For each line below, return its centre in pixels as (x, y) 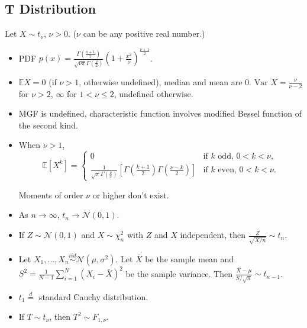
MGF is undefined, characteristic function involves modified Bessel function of (160, 113)
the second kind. (48, 125)
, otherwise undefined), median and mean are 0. (165, 81)
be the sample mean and (190, 258)
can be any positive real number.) (144, 33)
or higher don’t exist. (131, 194)
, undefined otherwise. (153, 93)
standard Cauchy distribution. (93, 296)
